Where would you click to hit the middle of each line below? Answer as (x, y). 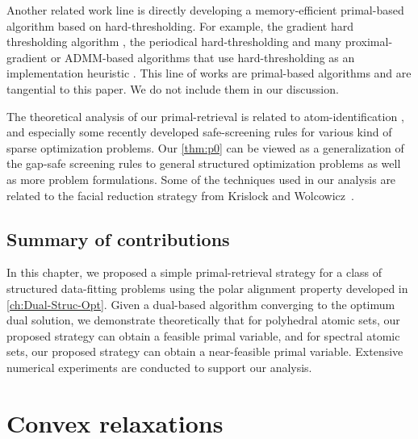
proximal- (369, 42)
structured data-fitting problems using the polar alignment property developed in (207, 288)
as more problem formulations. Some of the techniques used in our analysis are (201, 179)
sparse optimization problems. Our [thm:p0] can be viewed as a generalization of (205, 147)
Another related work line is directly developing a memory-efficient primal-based (205, 10)
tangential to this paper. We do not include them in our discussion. (173, 88)
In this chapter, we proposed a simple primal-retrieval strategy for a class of (194, 272)
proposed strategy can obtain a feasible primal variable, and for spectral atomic (203, 335)
